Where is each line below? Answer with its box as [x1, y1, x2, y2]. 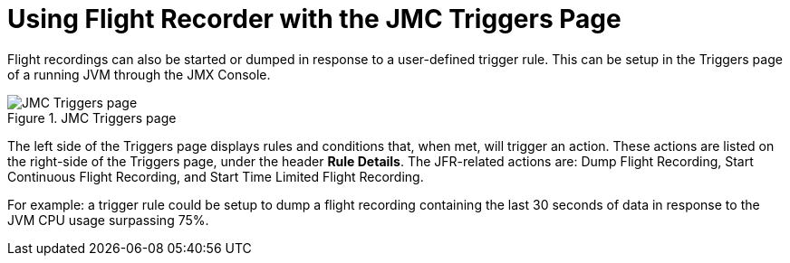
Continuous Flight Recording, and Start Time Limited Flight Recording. [7, 168, 424, 184]
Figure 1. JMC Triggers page [7, 109, 177, 126]
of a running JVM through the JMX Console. [7, 66, 271, 82]
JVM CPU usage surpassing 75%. [7, 211, 209, 228]
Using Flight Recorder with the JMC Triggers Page [7, 4, 621, 34]
